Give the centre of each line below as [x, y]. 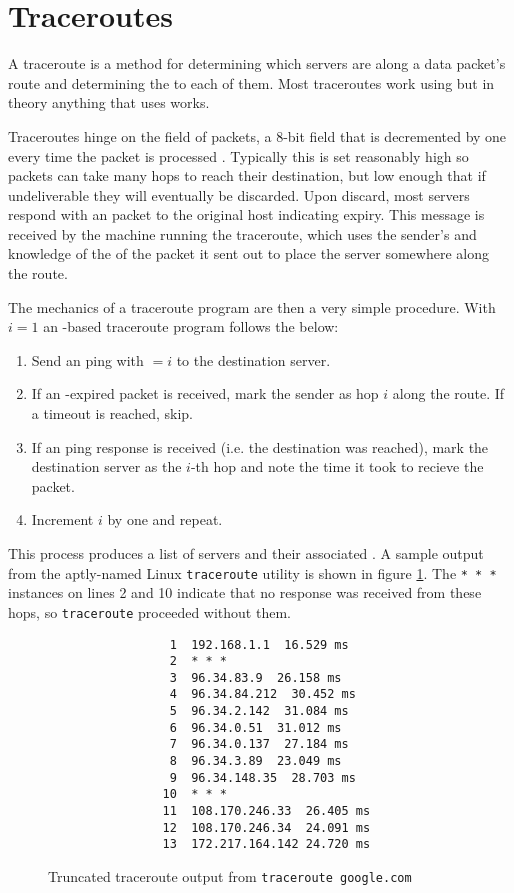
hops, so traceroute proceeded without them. [149, 611]
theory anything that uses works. [109, 102]
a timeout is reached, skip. [112, 413]
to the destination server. [253, 359]
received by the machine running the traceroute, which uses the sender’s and [242, 233]
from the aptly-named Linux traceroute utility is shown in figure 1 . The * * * [252, 572]
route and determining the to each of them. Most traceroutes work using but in [251, 82]
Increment [62, 519]
